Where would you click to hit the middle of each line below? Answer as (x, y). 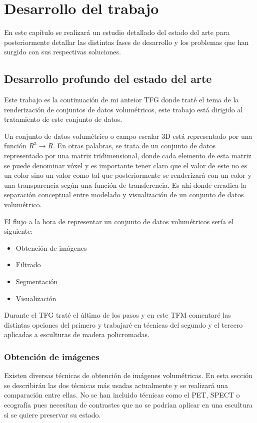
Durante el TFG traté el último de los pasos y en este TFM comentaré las (117, 315)
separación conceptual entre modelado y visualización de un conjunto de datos (124, 195)
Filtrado (28, 264)
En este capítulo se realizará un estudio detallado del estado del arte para (117, 32)
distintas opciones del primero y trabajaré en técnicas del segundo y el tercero (123, 324)
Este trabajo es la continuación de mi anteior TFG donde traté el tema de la (121, 100)
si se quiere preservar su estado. (52, 414)
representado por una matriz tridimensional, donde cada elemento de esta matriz (128, 156)
